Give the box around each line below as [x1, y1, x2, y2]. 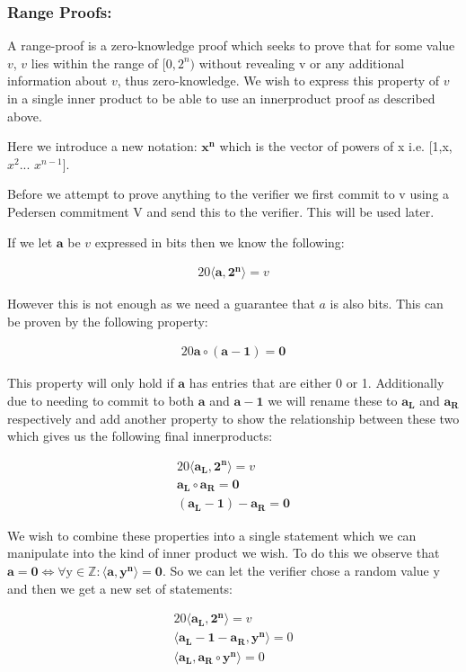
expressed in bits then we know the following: [94, 232, 345, 251]
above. [7, 106, 42, 125]
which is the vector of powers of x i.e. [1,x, [219, 137, 453, 156]
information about [7, 71, 108, 90]
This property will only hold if [7, 373, 174, 392]
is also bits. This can [330, 294, 444, 313]
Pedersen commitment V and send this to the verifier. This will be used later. [7, 202, 435, 220]
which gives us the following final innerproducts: [7, 426, 273, 445]
